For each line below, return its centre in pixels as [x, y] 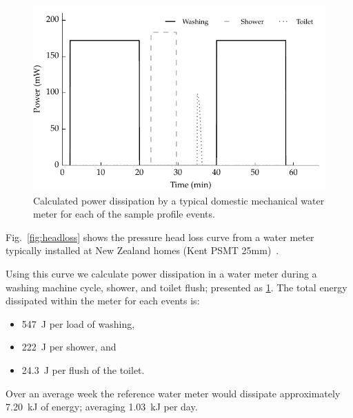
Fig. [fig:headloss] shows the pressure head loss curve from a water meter [160, 237]
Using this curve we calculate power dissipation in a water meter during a [161, 274]
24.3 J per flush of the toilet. [83, 370]
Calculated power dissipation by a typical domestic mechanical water [179, 200]
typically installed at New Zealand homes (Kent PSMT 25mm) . [142, 250]
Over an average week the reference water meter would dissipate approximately [173, 393]
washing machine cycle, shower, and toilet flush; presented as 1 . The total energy [176, 287]
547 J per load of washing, [78, 323]
